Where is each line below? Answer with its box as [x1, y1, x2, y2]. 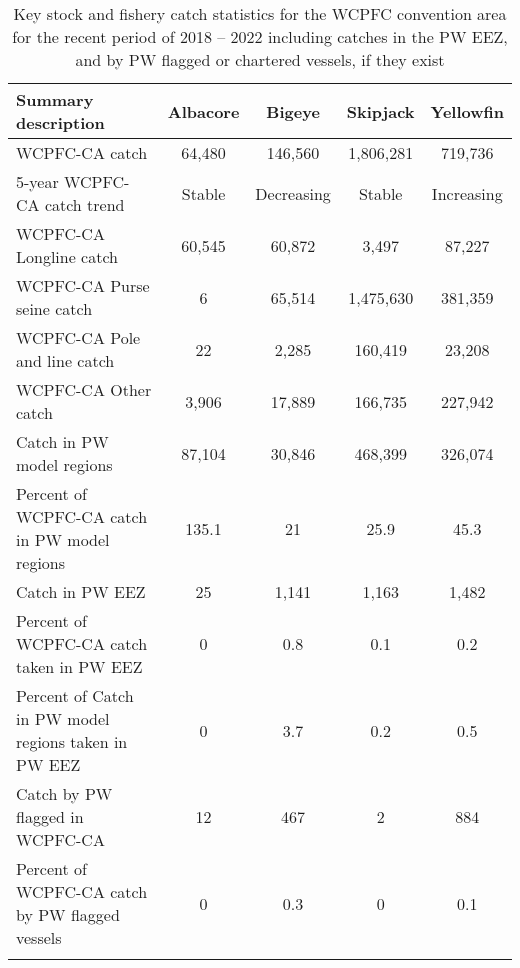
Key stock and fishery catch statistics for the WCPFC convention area [13, 2, 507, 25]
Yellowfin [430, 99, 504, 123]
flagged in [16, 805, 84, 828]
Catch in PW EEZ [16, 580, 146, 603]
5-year [16, 170, 59, 193]
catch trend [44, 193, 125, 216]
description [16, 111, 105, 134]
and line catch [16, 349, 115, 372]
